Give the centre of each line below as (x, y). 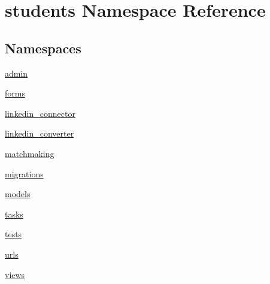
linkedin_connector (40, 113)
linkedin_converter (40, 133)
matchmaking (30, 153)
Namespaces (43, 48)
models (18, 194)
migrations (24, 173)
